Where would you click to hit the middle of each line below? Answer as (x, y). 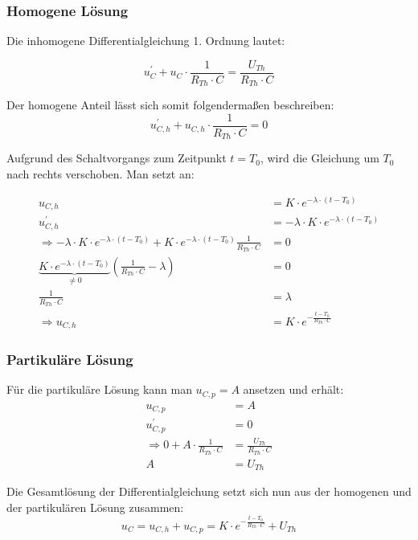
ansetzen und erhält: (293, 389)
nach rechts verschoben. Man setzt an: (100, 174)
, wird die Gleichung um (320, 158)
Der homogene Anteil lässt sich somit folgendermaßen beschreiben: (170, 105)
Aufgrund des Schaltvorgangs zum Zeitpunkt (117, 158)
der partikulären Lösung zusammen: (95, 507)
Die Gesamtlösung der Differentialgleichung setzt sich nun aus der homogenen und (209, 491)
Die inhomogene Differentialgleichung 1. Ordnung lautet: (146, 41)
